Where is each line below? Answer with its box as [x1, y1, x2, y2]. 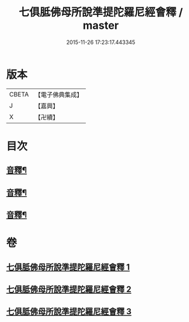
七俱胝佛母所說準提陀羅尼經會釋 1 [6, 262, 130, 272]
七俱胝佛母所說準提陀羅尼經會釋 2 [6, 284, 132, 295]
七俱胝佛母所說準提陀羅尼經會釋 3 [6, 306, 132, 317]
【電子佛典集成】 [34, 90, 83, 99]
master [83, 19, 119, 33]
